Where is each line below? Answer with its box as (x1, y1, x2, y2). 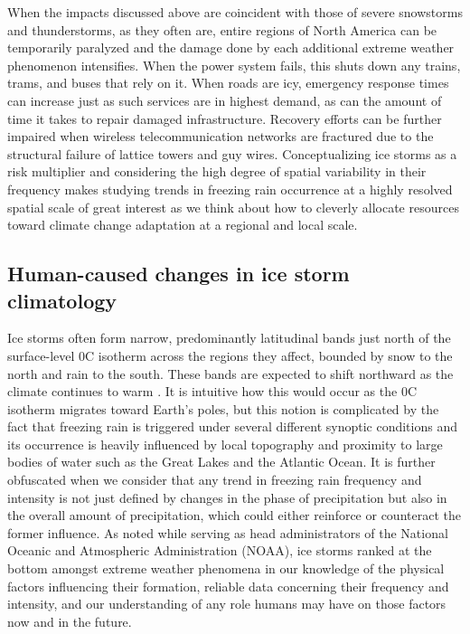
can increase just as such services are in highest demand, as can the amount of (7, 90, 442, 109)
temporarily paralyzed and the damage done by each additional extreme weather (7, 38, 455, 57)
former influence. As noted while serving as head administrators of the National (7, 523, 448, 542)
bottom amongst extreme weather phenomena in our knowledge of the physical (7, 559, 445, 578)
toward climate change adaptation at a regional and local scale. (7, 215, 358, 234)
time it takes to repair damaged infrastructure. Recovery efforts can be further (7, 109, 442, 128)
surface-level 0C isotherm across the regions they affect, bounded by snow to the (7, 345, 453, 364)
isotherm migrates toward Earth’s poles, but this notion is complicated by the (7, 399, 439, 418)
